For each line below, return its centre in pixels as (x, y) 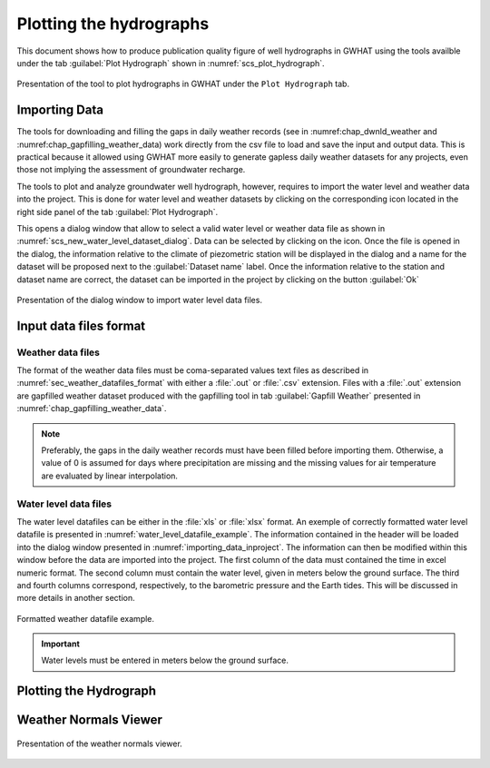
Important (61, 644)
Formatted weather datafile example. (85, 618)
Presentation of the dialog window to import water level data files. (140, 300)
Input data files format (81, 325)
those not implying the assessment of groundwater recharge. (131, 170)
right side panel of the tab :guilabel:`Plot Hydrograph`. (118, 212)
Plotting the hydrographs (113, 24)
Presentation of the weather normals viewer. (100, 743)
